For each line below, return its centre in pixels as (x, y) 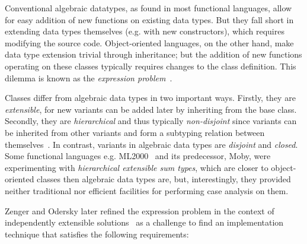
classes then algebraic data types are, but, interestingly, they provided (164, 179)
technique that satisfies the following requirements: (97, 234)
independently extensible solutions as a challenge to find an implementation (144, 222)
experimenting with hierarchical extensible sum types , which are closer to (137, 167)
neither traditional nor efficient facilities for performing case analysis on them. (147, 190)
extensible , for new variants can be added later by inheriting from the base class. (151, 109)
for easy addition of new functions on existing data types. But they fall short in (149, 19)
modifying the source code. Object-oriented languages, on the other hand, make (149, 42)
